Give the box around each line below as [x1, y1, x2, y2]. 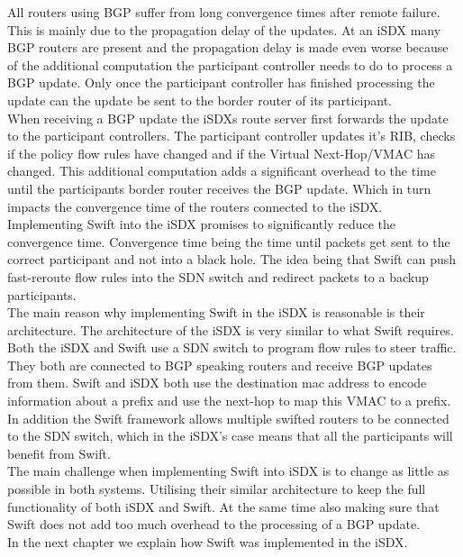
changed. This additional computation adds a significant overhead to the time [7, 161, 436, 180]
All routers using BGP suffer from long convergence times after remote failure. [7, 3, 440, 21]
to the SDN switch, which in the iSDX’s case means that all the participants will [7, 426, 453, 445]
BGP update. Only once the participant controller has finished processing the [7, 73, 435, 92]
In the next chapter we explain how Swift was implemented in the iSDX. [7, 532, 408, 551]
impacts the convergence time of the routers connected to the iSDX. [7, 196, 383, 215]
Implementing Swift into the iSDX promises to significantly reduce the [7, 215, 396, 233]
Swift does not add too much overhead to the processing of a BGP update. [7, 515, 421, 534]
